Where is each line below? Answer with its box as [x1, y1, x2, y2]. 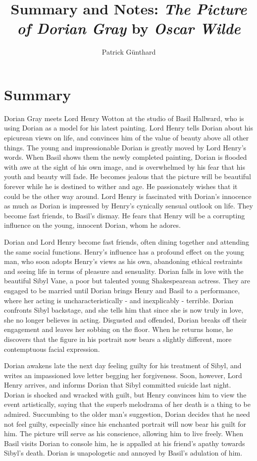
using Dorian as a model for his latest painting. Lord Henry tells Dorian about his [4, 123, 253, 133]
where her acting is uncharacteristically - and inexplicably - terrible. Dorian [4, 295, 234, 305]
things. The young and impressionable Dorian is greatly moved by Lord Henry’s [4, 142, 247, 152]
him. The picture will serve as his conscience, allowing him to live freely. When [4, 428, 243, 439]
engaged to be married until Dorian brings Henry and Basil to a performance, [4, 285, 240, 295]
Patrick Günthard [102, 47, 156, 57]
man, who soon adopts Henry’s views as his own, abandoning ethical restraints [4, 256, 243, 266]
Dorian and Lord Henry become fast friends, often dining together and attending [4, 236, 250, 247]
